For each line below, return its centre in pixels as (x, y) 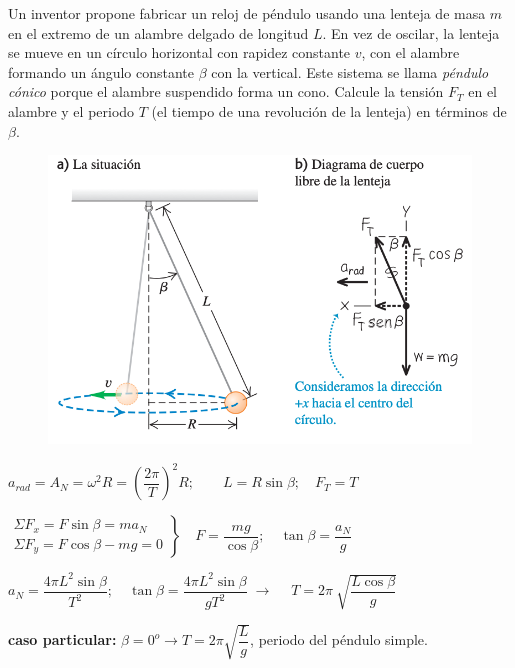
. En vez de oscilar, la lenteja (411, 32)
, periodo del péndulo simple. (339, 639)
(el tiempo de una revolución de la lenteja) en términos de (329, 110)
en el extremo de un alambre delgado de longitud (158, 32)
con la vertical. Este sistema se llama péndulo (350, 71)
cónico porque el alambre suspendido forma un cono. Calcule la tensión (226, 91)
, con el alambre (410, 52)
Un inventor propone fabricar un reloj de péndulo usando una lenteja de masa (247, 13)
